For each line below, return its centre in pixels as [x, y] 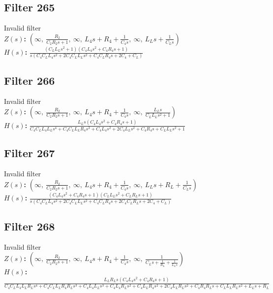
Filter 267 [30, 153]
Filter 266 [30, 80]
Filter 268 [30, 226]
